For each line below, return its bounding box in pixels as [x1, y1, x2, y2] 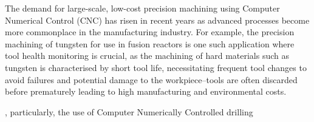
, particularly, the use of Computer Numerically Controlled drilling [5, 105, 253, 118]
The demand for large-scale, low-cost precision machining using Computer [5, 2, 280, 14]
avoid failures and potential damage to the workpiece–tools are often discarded [5, 73, 298, 86]
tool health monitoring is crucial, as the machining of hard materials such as [5, 49, 289, 62]
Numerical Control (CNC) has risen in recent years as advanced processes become [5, 13, 310, 26]
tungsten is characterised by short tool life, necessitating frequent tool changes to [5, 61, 307, 73]
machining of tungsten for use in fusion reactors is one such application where [5, 37, 295, 50]
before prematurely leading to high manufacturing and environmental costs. [5, 85, 287, 98]
